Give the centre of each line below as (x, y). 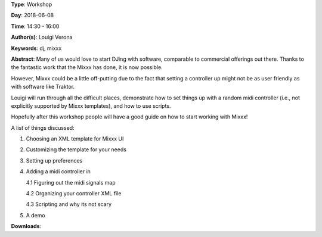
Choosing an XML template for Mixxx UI (75, 139)
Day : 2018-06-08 (32, 15)
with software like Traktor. (43, 87)
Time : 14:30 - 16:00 (35, 26)
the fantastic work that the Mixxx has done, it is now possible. (87, 67)
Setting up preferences (54, 160)
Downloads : (26, 226)
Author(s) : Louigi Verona (42, 37)
